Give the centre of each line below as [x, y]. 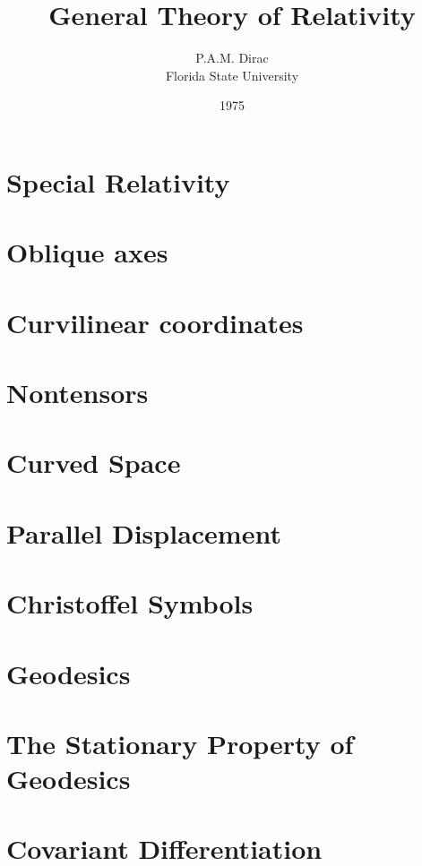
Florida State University [232, 75]
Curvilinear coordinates [155, 322]
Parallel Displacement [144, 532]
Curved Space [94, 463]
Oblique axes [87, 252]
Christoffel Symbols [130, 603]
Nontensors [78, 393]
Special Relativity [118, 181]
